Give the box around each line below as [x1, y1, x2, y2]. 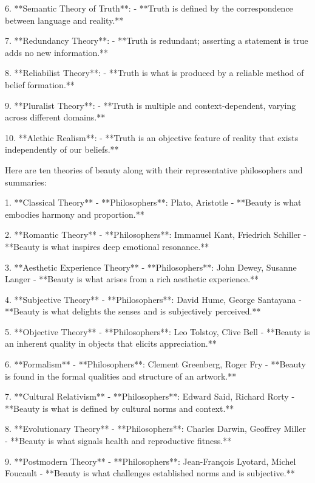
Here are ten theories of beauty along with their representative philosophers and [5, 163, 303, 176]
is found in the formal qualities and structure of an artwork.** [5, 369, 237, 382]
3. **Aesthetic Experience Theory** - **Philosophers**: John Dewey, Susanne [5, 260, 297, 273]
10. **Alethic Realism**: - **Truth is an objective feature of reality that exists [5, 131, 299, 144]
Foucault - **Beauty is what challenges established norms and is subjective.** [5, 467, 295, 479]
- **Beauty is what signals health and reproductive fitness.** [5, 434, 232, 447]
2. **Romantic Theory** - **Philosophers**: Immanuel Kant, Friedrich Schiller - [5, 228, 307, 241]
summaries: [5, 175, 47, 188]
